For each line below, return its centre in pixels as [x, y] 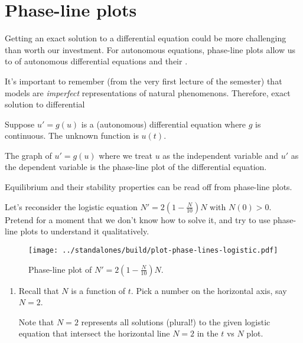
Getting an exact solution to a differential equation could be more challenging [146, 38]
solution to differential [45, 104]
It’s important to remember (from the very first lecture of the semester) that [144, 81]
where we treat [126, 155]
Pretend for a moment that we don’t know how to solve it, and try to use [138, 219]
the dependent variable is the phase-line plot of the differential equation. [136, 167]
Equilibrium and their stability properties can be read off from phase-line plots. [149, 187]
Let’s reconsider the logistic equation [71, 206]
